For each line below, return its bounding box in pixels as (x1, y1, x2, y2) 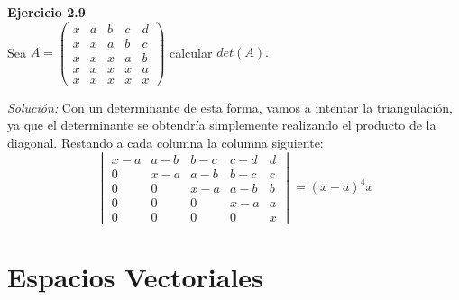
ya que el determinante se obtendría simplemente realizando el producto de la (7, 115, 436, 134)
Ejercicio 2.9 (7, 3, 86, 21)
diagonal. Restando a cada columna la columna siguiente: (7, 133, 324, 151)
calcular (169, 42, 213, 61)
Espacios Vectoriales (7, 259, 263, 295)
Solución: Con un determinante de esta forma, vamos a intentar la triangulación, (7, 97, 453, 116)
